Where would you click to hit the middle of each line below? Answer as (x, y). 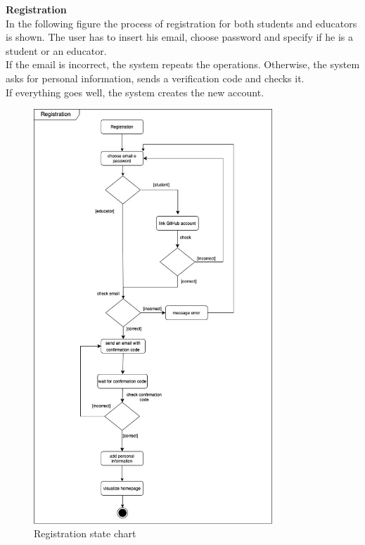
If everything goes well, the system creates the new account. (135, 92)
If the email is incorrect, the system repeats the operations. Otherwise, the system (183, 64)
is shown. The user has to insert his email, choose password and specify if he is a (180, 37)
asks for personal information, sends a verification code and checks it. (155, 78)
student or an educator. (56, 50)
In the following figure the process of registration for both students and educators (181, 23)
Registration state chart (85, 533)
